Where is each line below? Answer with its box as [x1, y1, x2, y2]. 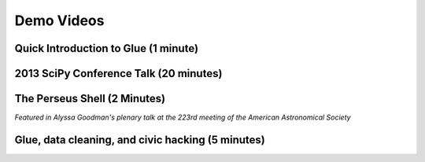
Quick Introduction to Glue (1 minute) [14, 42, 199, 55]
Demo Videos [14, 12, 105, 29]
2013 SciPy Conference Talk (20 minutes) [14, 67, 223, 80]
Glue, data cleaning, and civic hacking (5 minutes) [14, 133, 265, 146]
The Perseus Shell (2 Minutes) [14, 92, 166, 105]
